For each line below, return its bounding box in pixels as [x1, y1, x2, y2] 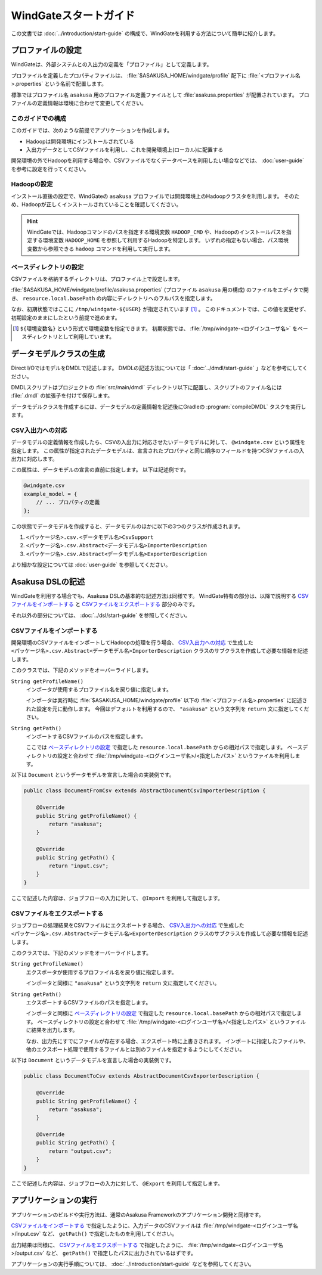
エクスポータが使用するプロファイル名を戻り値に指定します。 [26, 969, 177, 976]
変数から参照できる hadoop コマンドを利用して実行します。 [27, 245, 174, 252]
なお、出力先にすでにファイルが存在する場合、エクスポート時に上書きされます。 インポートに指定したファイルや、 [26, 1037, 309, 1044]
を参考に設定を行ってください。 [11, 165, 89, 172]
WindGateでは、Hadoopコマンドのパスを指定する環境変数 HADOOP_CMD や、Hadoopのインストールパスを [27, 228, 286, 235]
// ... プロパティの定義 [36, 499, 100, 506]
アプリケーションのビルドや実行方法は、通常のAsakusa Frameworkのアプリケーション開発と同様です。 [11, 1211, 265, 1218]
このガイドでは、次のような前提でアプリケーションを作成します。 [11, 127, 173, 134]
